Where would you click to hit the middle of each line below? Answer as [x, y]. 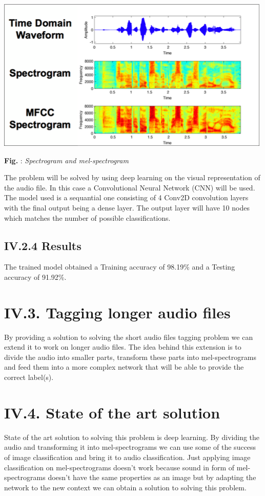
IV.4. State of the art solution [112, 412]
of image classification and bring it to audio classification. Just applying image [127, 457]
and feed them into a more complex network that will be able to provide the [124, 367]
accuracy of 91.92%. [35, 276]
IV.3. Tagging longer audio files [117, 312]
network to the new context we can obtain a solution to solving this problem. [125, 487]
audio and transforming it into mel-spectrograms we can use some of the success [130, 447]
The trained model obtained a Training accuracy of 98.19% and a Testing [120, 267]
